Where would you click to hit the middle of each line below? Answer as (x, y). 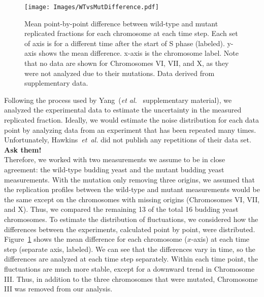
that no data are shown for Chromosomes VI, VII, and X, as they (127, 63)
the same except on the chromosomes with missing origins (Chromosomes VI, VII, (132, 199)
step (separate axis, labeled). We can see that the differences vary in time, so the (130, 249)
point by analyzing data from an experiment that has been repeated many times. (130, 129)
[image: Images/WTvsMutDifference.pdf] (92, 7)
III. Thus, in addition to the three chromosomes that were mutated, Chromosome (131, 279)
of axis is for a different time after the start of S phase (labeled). (125, 43)
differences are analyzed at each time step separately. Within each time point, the (131, 259)
